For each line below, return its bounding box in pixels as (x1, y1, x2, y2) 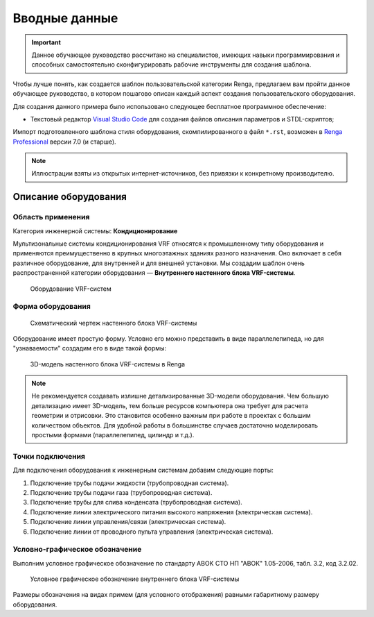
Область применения (12, 212, 90, 222)
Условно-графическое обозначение (12, 545, 142, 555)
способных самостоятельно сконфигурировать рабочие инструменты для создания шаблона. (31, 60, 312, 69)
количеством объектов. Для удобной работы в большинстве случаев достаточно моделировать (31, 421, 319, 430)
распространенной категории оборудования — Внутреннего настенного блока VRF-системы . (12, 269, 296, 277)
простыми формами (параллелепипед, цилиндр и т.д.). (31, 431, 195, 439)
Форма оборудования (12, 302, 91, 312)
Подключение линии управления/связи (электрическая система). (30, 518, 226, 526)
